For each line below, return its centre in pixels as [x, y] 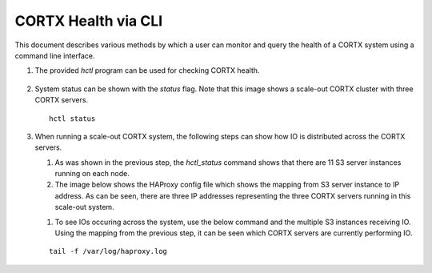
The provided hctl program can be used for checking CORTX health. [147, 70]
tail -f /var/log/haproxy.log [108, 251]
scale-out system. [85, 207]
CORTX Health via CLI [89, 21]
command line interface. [55, 55]
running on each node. [92, 174]
